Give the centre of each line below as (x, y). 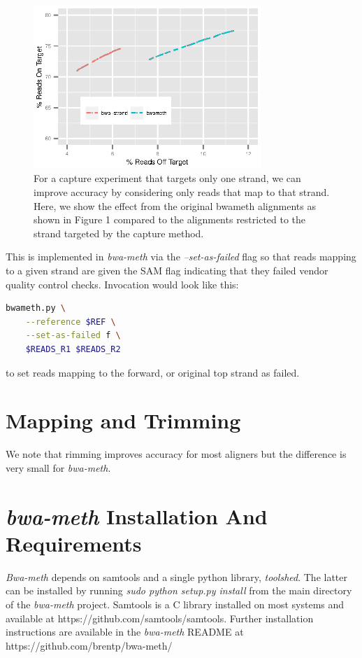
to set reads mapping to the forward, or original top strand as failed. (153, 372)
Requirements (74, 543)
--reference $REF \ (71, 322)
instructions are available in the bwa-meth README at (125, 632)
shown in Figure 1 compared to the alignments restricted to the (170, 219)
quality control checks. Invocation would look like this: (122, 284)
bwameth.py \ (36, 308)
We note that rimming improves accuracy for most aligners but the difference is (176, 454)
